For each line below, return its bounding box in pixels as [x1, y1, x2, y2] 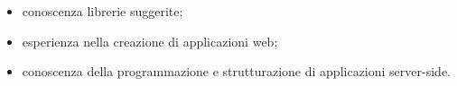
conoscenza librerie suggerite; [22, 2, 183, 20]
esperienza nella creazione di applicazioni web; [22, 31, 278, 50]
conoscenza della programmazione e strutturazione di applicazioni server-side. [22, 62, 451, 81]
